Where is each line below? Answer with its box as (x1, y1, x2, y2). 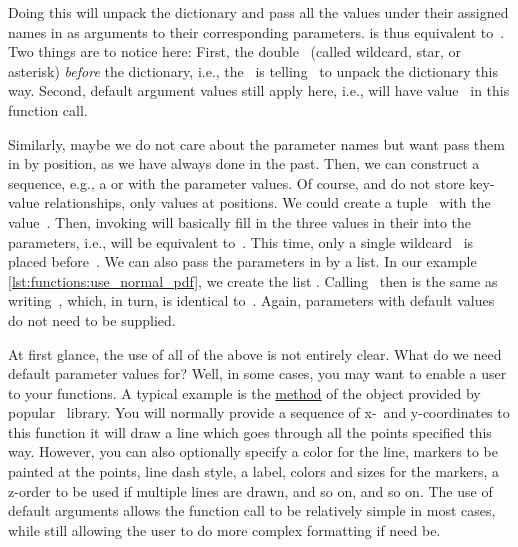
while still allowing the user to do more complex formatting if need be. (8, 519, 441, 540)
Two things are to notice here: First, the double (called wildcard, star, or (8, 41, 461, 62)
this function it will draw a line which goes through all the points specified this (8, 421, 492, 442)
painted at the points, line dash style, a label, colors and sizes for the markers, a (8, 461, 500, 482)
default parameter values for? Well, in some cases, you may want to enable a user (8, 363, 507, 384)
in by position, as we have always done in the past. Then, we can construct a (8, 153, 480, 174)
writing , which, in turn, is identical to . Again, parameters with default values (8, 290, 495, 311)
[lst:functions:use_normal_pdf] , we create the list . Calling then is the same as (8, 270, 498, 291)
